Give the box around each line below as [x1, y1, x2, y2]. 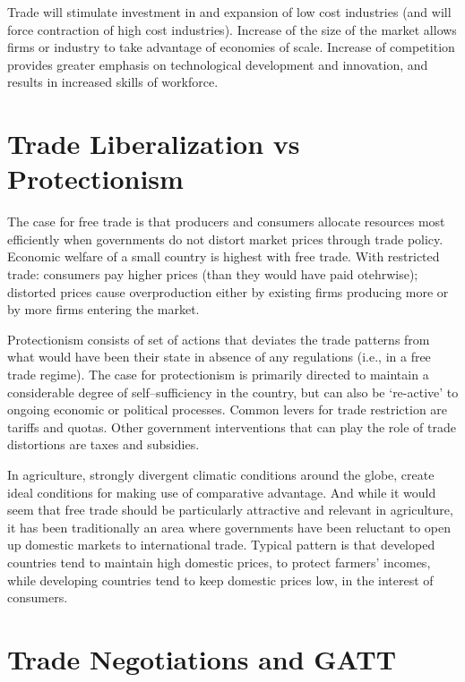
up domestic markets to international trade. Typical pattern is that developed [7, 535, 435, 554]
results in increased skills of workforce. [7, 72, 219, 91]
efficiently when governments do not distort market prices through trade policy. [7, 229, 443, 248]
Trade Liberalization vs [7, 125, 300, 162]
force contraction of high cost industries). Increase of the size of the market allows [7, 20, 457, 38]
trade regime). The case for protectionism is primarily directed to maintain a [7, 365, 429, 384]
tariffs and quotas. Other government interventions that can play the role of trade [7, 417, 456, 436]
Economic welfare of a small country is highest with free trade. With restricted [7, 247, 440, 266]
